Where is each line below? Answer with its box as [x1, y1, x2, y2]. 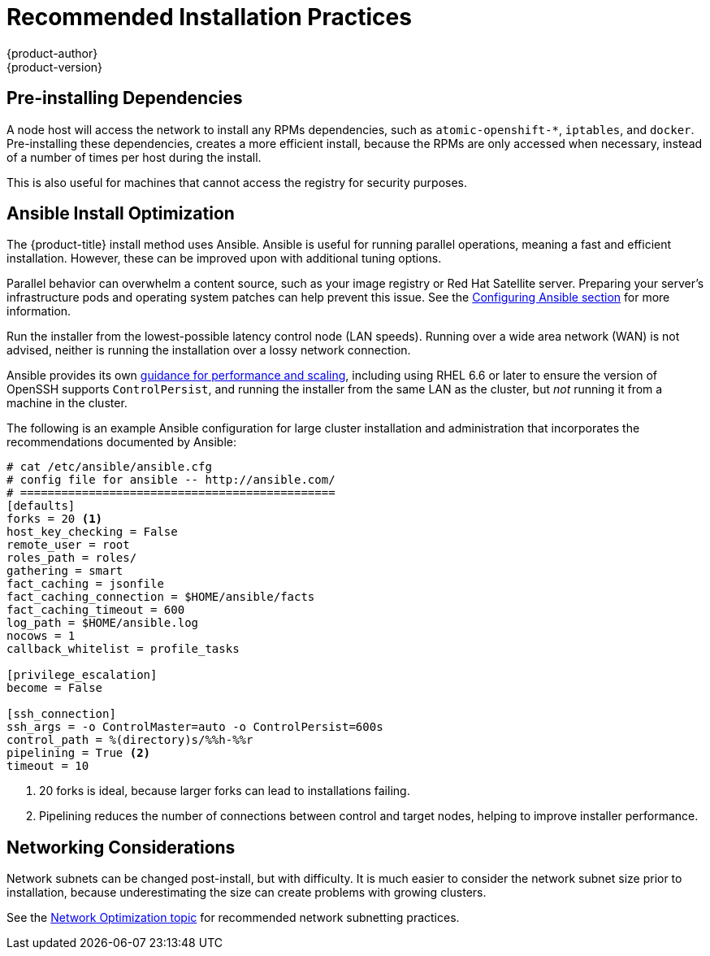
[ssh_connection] [6, 707, 116, 721]
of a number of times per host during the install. [6, 150, 262, 164]
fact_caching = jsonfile [6, 577, 164, 591]
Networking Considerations [6, 836, 236, 858]
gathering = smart [6, 564, 123, 578]
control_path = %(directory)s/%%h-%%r [6, 733, 253, 747]
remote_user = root [6, 538, 130, 552]
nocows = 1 [6, 629, 76, 643]
